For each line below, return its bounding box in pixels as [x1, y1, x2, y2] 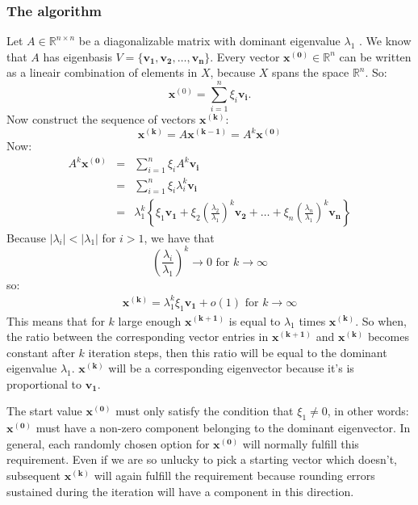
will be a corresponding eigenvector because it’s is [108, 360, 354, 377]
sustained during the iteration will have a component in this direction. [6, 482, 354, 499]
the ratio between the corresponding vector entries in [6, 328, 269, 345]
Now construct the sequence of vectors [6, 111, 196, 128]
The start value [6, 402, 82, 419]
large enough [118, 312, 182, 329]
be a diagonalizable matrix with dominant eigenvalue [78, 32, 341, 49]
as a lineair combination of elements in [6, 64, 198, 81]
